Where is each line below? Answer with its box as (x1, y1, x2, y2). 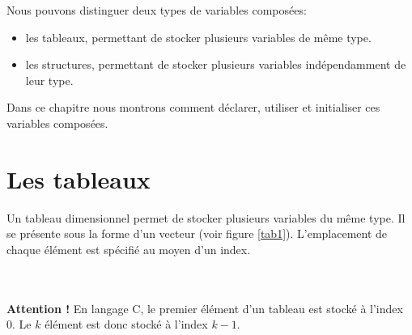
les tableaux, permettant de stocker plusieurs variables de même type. (25, 28, 372, 45)
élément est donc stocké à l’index (45, 316, 208, 333)
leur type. (25, 71, 74, 88)
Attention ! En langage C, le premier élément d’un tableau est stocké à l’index (6, 299, 403, 316)
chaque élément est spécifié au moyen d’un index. (6, 240, 251, 257)
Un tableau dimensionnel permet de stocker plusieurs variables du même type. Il (6, 209, 406, 226)
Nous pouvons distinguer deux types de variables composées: (6, 2, 307, 18)
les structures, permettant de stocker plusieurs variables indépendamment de (25, 56, 406, 73)
